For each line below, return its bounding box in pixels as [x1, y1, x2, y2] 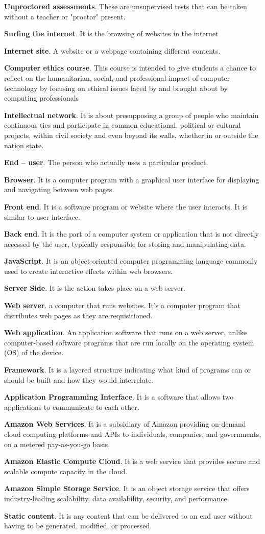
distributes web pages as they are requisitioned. [4, 310, 153, 320]
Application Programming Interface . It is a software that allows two [4, 391, 234, 402]
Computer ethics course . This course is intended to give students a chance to [4, 62, 256, 73]
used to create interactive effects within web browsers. [4, 265, 173, 276]
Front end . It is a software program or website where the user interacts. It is [4, 201, 247, 212]
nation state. [4, 140, 44, 150]
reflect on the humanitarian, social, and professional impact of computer [4, 72, 230, 83]
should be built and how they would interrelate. [4, 374, 154, 385]
